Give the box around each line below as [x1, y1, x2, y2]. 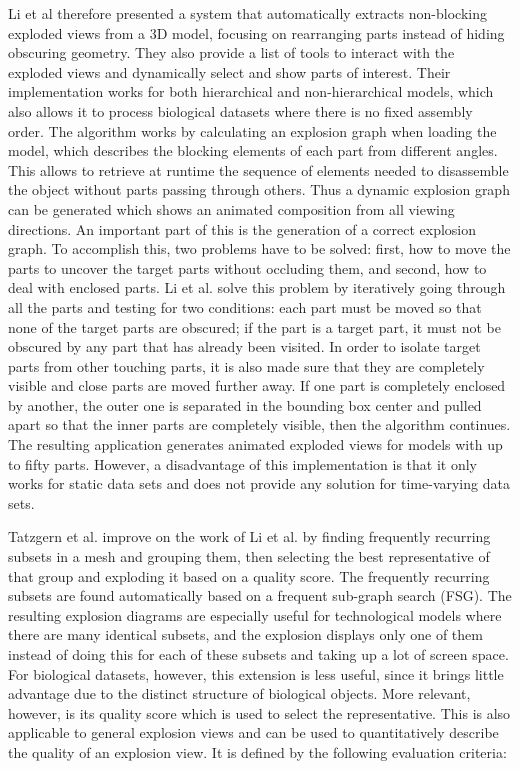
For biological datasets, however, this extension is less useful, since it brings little [8, 663, 504, 684]
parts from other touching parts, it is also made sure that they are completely [8, 355, 485, 376]
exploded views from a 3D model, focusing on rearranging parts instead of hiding [8, 22, 505, 43]
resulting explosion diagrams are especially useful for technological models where [8, 604, 502, 625]
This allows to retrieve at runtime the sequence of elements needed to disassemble [8, 159, 509, 180]
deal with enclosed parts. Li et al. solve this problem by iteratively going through [8, 277, 506, 298]
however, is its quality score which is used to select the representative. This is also [8, 702, 511, 723]
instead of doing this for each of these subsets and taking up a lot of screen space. [8, 644, 509, 664]
